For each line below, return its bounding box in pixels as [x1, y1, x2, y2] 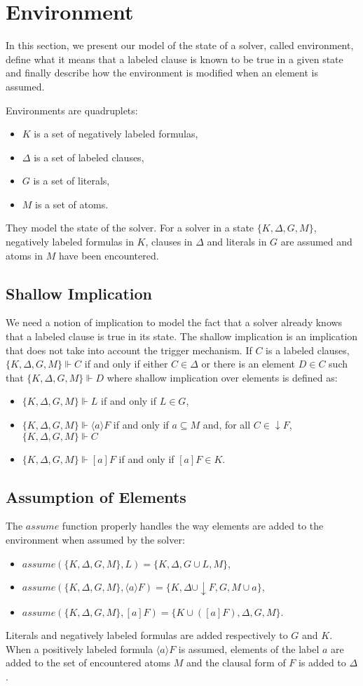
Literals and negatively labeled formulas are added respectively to [6, 628, 288, 643]
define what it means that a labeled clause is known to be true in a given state [6, 51, 343, 66]
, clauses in [145, 234, 193, 249]
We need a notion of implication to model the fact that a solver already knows [6, 315, 343, 330]
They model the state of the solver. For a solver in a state [6, 220, 254, 235]
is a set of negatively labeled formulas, [34, 126, 198, 141]
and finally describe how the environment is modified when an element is [6, 65, 318, 80]
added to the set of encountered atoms [6, 655, 171, 670]
